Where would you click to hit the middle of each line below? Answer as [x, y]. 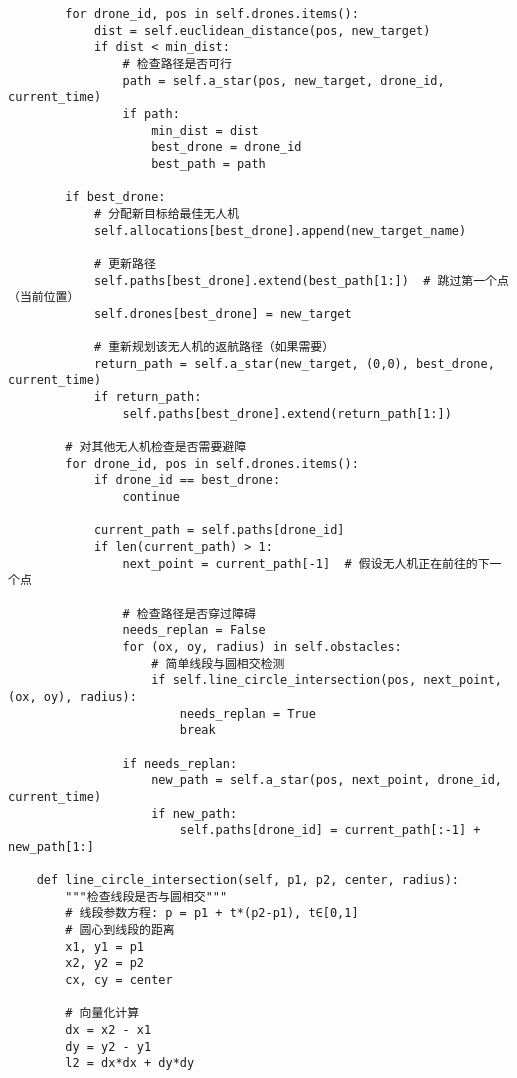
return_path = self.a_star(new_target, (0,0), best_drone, [294, 363]
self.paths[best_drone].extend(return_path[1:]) [287, 413]
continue [151, 497]
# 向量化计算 [102, 1013]
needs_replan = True [247, 713]
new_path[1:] [51, 846]
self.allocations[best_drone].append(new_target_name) [280, 230]
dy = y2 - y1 [108, 1046]
